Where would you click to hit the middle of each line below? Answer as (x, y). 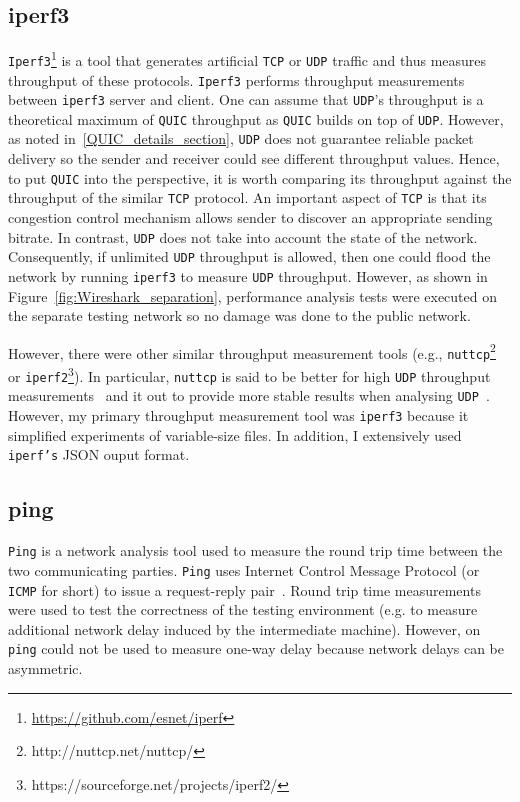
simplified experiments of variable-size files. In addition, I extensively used (235, 434)
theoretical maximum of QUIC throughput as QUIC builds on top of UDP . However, (256, 118)
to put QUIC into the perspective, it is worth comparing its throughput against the (260, 177)
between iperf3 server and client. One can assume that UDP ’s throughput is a (246, 99)
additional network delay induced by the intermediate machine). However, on (244, 628)
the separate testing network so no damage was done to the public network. (239, 315)
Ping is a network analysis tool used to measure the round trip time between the (255, 550)
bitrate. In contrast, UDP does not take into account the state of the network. (243, 236)
